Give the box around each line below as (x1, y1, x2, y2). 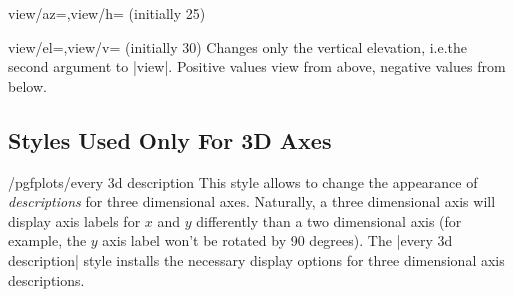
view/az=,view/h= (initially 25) (8, 3, 206, 23)
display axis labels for (8, 210, 141, 231)
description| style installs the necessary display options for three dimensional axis (8, 249, 505, 270)
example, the (8, 230, 87, 251)
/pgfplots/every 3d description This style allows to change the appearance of (8, 171, 478, 192)
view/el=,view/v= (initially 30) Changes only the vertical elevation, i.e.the (8, 36, 468, 57)
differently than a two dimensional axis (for (196, 210, 462, 231)
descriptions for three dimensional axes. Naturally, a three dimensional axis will (8, 191, 496, 212)
